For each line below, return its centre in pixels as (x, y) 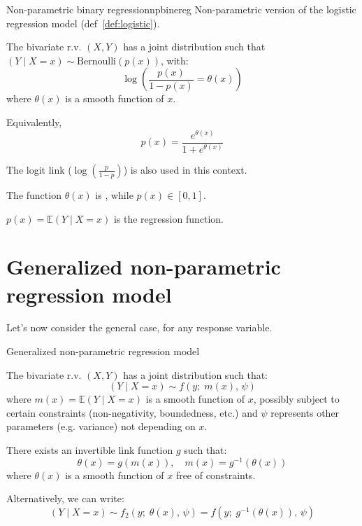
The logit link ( (39, 169)
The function (34, 194)
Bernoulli (96, 61)
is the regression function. (168, 218)
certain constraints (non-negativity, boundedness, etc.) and (132, 412)
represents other (305, 412)
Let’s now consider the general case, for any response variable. (139, 327)
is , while (114, 194)
